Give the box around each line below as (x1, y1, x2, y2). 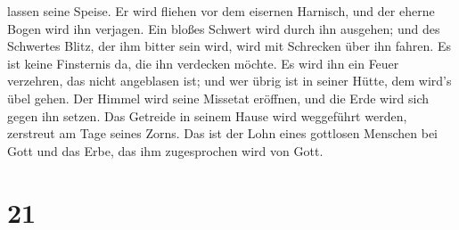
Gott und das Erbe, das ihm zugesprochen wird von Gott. (7, 141, 324, 160)
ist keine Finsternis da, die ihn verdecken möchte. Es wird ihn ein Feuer (7, 53, 399, 72)
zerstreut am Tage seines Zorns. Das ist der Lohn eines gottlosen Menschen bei (7, 124, 438, 143)
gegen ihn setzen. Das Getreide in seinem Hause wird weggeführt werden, (7, 106, 407, 125)
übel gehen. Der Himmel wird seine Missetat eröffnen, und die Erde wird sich (7, 88, 429, 107)
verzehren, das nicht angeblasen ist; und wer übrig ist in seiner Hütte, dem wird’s (7, 71, 452, 90)
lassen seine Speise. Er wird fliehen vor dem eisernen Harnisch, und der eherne (7, 2, 435, 20)
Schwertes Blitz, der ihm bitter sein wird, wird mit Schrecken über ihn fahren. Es (7, 37, 451, 55)
